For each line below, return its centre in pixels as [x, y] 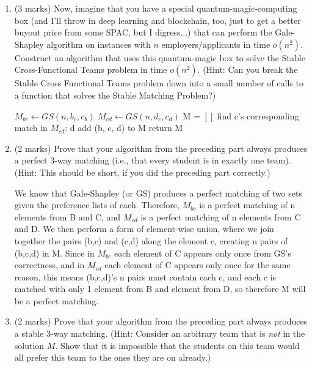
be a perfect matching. [56, 300]
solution [29, 345]
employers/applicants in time [216, 44]
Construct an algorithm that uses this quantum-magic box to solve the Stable [160, 57]
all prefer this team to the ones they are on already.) [113, 357]
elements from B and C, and [67, 216]
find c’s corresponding [258, 115]
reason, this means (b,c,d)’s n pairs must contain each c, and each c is [145, 276]
